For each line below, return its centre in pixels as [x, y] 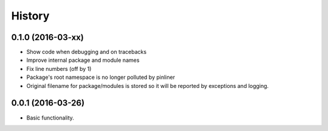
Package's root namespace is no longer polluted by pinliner [101, 77]
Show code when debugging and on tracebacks [87, 52]
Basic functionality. [50, 118]
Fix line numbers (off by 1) [59, 69]
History [30, 16]
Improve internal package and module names [83, 60]
